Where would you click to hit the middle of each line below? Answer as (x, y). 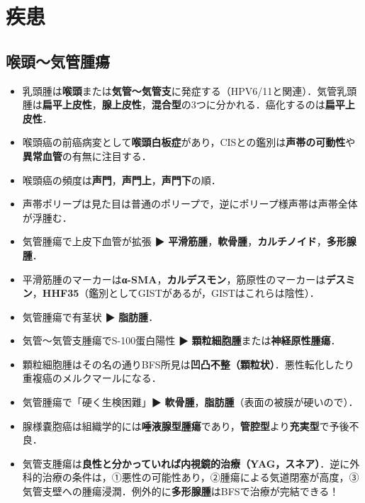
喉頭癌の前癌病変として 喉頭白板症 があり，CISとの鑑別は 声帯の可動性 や (189, 142)
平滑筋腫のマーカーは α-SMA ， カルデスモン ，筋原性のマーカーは (174, 279)
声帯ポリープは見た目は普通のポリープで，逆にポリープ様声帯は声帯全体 (190, 204)
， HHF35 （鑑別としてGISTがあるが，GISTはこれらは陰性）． (176, 293)
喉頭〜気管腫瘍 (58, 61)
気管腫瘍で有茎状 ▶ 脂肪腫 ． (90, 316)
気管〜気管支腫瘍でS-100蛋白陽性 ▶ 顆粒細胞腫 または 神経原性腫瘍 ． (181, 340)
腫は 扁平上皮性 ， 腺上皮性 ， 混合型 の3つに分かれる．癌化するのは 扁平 (184, 104)
